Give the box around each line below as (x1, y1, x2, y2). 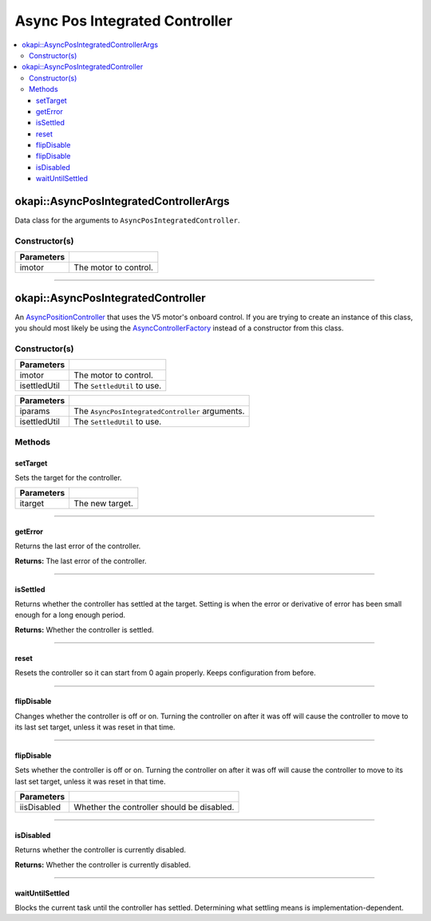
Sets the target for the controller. (14, 472, 123, 482)
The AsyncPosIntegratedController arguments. (73, 405, 245, 417)
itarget (19, 498, 45, 509)
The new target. (73, 498, 133, 509)
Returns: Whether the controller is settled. (14, 625, 155, 634)
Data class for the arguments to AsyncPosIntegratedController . (14, 215, 240, 225)
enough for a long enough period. (14, 611, 126, 620)
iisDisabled (19, 802, 61, 813)
